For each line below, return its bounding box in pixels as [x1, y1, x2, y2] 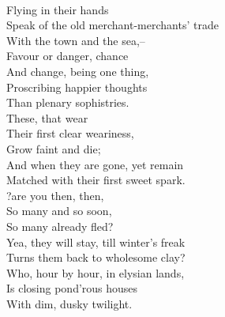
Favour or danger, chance [6, 47, 129, 64]
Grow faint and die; [6, 140, 101, 157]
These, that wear [6, 109, 88, 126]
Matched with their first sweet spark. [6, 172, 186, 188]
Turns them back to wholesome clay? [6, 249, 186, 266]
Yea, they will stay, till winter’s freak [6, 233, 186, 250]
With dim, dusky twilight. [6, 295, 133, 311]
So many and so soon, [6, 202, 112, 219]
